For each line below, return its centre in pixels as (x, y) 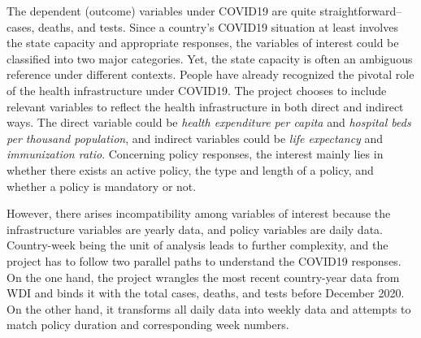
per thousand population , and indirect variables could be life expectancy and (195, 138)
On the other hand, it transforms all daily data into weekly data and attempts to (209, 308)
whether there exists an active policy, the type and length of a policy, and (190, 169)
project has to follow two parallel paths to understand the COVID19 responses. (204, 260)
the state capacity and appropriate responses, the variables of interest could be (203, 43)
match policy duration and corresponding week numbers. (148, 325)
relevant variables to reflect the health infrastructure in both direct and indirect (205, 106)
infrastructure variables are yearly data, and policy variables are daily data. (195, 229)
